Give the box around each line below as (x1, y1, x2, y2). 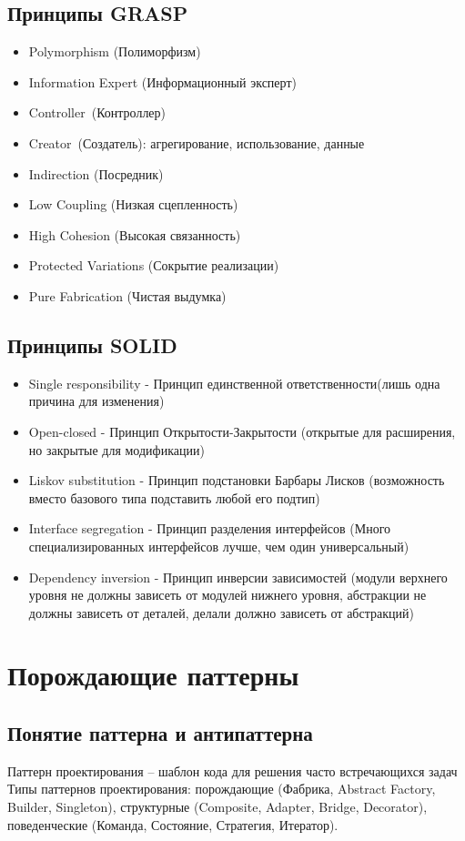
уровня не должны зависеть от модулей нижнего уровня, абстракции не (28, 585, 427, 604)
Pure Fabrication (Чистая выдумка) (28, 286, 227, 305)
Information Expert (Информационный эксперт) (28, 72, 297, 91)
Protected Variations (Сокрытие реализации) (28, 256, 279, 275)
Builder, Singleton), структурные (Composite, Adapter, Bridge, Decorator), (7, 797, 428, 816)
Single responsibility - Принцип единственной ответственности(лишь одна (28, 373, 440, 392)
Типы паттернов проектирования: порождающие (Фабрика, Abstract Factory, (7, 779, 436, 798)
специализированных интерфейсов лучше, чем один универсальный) (28, 536, 409, 555)
